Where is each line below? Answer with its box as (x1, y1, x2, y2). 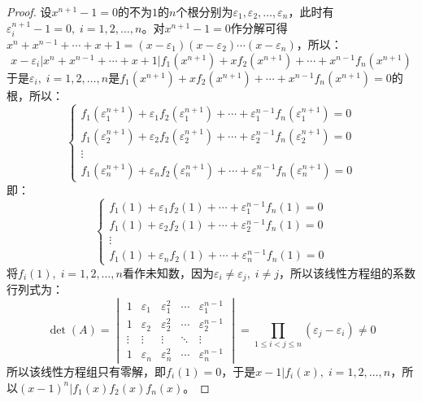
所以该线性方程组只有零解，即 (7, 362, 166, 379)
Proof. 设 (7, 3, 52, 20)
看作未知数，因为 (122, 264, 214, 281)
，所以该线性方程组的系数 (279, 264, 416, 281)
